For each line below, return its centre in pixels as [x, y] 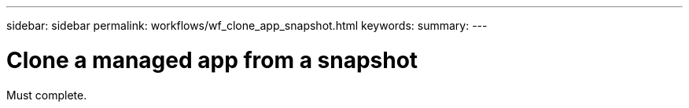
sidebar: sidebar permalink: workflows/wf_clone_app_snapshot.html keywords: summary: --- [247, 25]
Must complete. [47, 95]
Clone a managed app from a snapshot [212, 60]
